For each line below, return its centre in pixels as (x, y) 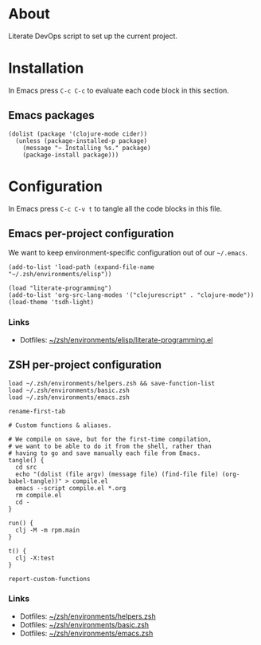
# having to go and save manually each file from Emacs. (105, 453)
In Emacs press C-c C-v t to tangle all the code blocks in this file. (115, 208)
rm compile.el (39, 495)
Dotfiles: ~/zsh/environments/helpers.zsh (88, 616)
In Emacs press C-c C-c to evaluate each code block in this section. (119, 90)
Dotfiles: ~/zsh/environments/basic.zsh (84, 624)
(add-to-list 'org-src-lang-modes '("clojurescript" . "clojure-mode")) (131, 295)
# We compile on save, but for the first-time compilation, (110, 439)
